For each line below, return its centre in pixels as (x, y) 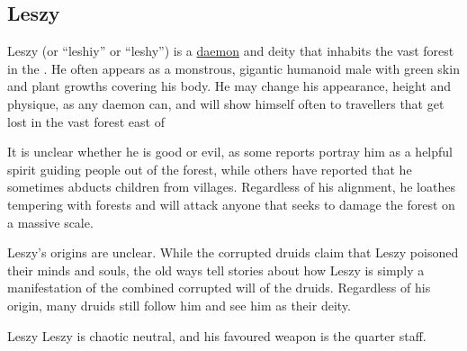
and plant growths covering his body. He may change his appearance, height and (229, 86)
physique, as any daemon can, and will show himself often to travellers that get (226, 103)
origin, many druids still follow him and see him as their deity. (179, 305)
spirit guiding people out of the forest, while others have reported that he (210, 169)
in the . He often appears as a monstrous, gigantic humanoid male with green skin (233, 68)
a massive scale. (50, 222)
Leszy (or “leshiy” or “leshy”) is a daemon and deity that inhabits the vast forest (231, 51)
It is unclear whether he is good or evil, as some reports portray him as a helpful (230, 152)
